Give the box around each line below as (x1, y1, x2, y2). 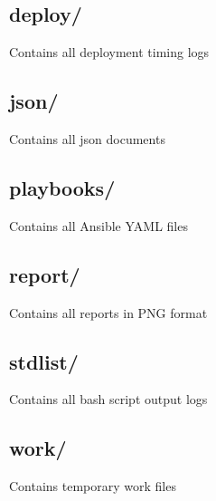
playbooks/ (9, 173, 116, 201)
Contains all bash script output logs (9, 390, 208, 409)
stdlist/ (9, 347, 79, 375)
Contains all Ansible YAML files (9, 216, 188, 235)
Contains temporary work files (9, 477, 176, 496)
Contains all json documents (9, 130, 165, 148)
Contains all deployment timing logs (9, 43, 210, 62)
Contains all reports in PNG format (9, 303, 208, 322)
